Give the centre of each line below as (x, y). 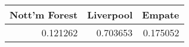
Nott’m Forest (44, 15)
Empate (161, 15)
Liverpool (110, 15)
